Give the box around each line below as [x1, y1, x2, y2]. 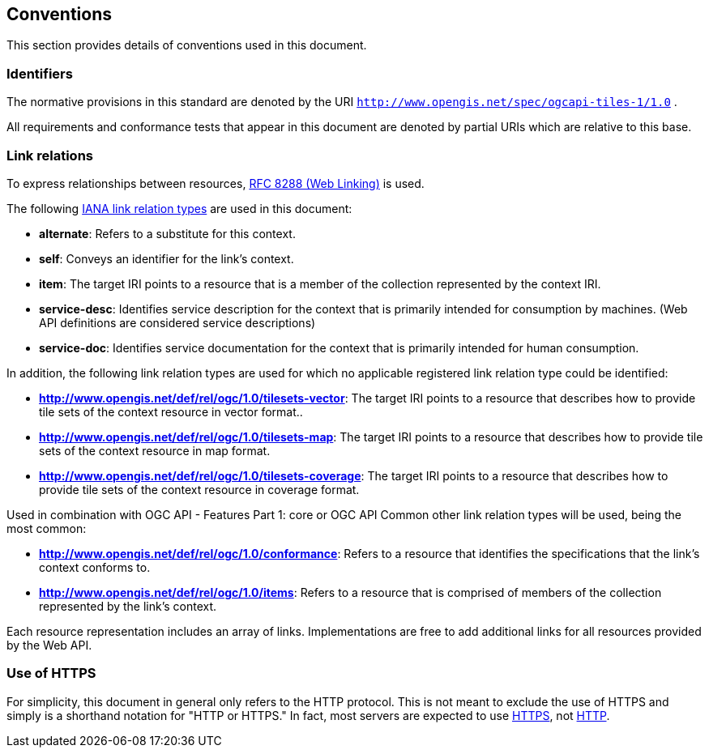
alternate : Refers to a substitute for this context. [39, 226, 296, 241]
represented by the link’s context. [39, 599, 217, 613]
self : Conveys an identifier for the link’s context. [39, 251, 294, 266]
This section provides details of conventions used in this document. [6, 38, 367, 53]
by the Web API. [6, 637, 92, 652]
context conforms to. [39, 560, 151, 574]
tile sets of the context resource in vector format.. [39, 404, 303, 419]
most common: [6, 521, 87, 535]
